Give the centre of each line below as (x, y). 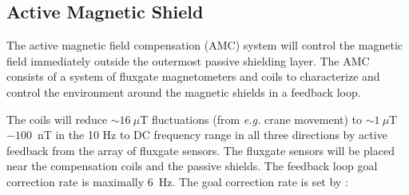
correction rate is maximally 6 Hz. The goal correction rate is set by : (177, 181)
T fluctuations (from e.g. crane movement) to (251, 119)
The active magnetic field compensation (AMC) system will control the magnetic (205, 45)
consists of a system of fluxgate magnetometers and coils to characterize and (193, 76)
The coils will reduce (57, 119)
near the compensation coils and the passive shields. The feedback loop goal (192, 166)
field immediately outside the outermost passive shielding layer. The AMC (188, 60)
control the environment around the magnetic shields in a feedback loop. (184, 92)
